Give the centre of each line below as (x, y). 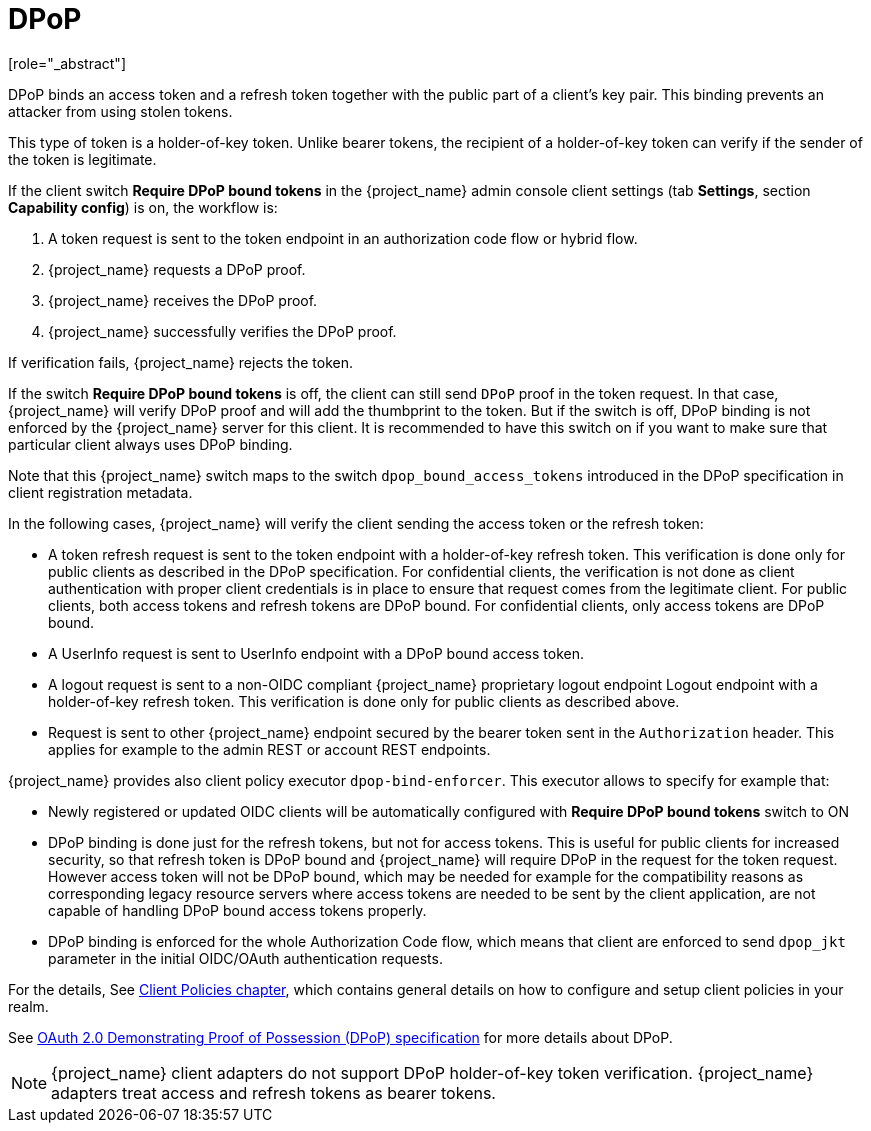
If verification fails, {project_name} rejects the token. (180, 362)
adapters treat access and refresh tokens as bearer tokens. (273, 1092)
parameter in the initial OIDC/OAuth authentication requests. (245, 958)
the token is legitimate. (82, 159)
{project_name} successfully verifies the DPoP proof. (222, 331)
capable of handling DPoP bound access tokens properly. (237, 910)
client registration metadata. (100, 492)
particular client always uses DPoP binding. (150, 444)
